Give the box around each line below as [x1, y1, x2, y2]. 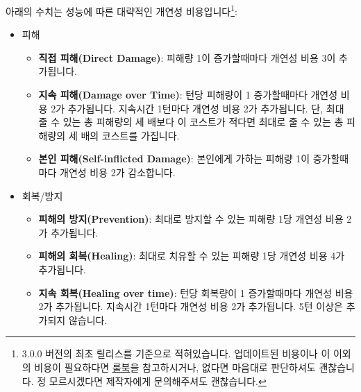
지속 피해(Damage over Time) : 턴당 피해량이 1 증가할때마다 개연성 [38, 87, 338, 102]
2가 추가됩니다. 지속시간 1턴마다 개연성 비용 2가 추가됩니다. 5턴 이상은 [38, 299, 343, 314]
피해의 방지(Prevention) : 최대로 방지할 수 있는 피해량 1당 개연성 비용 [38, 212, 344, 226]
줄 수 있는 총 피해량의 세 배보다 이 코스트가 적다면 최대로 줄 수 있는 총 [38, 114, 344, 129]
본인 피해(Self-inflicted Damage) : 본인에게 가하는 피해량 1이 [38, 151, 310, 166]
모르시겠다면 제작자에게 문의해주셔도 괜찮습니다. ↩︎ [49, 373, 267, 388]
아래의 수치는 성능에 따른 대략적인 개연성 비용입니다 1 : [6, 2, 237, 18]
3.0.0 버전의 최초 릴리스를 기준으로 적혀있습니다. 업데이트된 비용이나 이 [22, 346, 330, 361]
